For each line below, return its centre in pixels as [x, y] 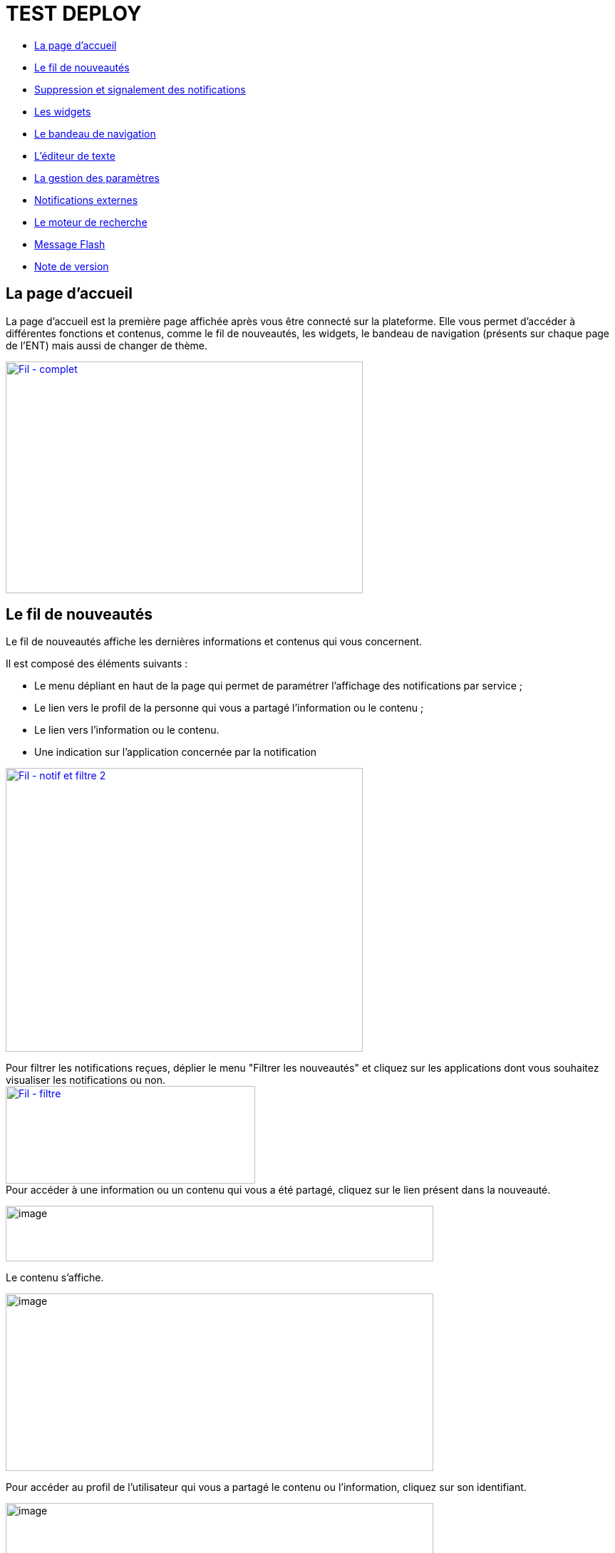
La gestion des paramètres [97, 178]
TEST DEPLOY [74, 14]
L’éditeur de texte [75, 155]
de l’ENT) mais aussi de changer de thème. [107, 345]
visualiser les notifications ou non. [86, 1080]
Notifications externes [86, 200]
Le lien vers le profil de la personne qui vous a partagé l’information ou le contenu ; [229, 708]
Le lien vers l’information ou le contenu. [127, 730]
